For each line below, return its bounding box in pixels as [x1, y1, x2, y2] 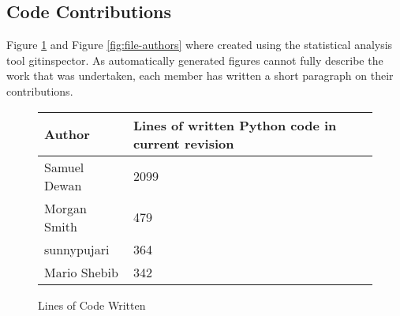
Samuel [44, 157, 84, 176]
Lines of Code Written [38, 296, 146, 313]
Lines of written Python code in [133, 115, 337, 134]
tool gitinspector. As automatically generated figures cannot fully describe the [6, 51, 383, 68]
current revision [133, 134, 234, 152]
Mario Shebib [44, 262, 118, 281]
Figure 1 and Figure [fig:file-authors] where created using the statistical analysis [6, 36, 393, 53]
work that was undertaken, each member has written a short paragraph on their [6, 67, 394, 84]
